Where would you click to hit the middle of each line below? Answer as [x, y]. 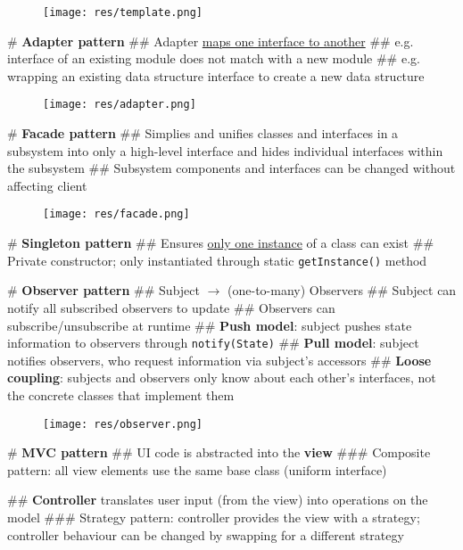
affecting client [47, 185]
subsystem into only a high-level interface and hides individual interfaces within [225, 150]
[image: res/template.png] [123, 12]
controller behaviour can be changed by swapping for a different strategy [206, 534]
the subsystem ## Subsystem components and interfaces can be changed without [231, 168]
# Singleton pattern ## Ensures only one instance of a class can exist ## [221, 243]
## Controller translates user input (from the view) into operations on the [218, 500]
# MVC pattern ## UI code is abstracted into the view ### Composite [219, 452]
